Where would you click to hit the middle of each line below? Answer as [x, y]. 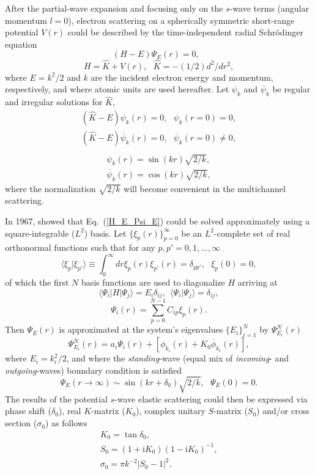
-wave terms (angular [269, 8]
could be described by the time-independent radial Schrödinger [186, 32]
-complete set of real [252, 233]
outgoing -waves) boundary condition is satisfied [94, 370]
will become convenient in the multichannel [205, 188]
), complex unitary [171, 411]
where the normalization [50, 188]
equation [21, 44]
